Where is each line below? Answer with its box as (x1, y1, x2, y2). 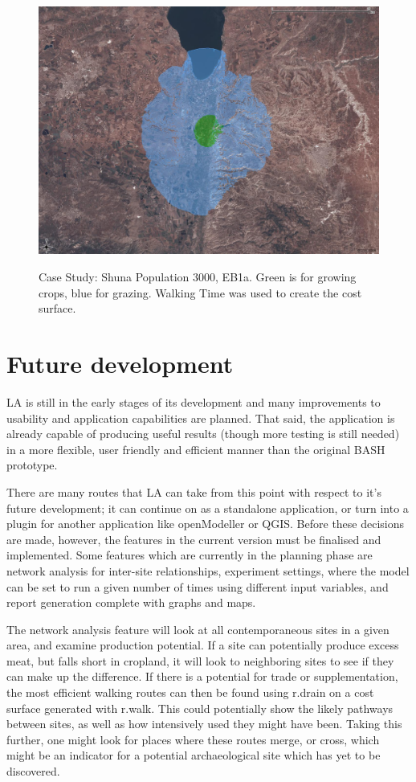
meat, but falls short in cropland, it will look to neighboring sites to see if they (6, 652, 394, 669)
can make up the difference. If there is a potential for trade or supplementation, (6, 668, 398, 685)
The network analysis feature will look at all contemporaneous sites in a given (6, 620, 389, 637)
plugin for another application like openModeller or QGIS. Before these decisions (6, 515, 405, 532)
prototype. (6, 457, 58, 473)
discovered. (6, 763, 60, 780)
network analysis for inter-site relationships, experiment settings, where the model (6, 562, 410, 579)
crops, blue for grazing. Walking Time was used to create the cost (39, 284, 362, 301)
